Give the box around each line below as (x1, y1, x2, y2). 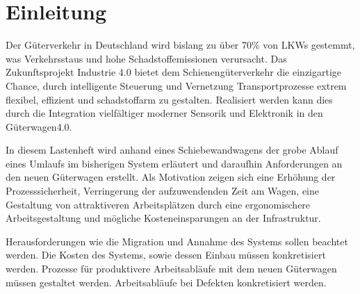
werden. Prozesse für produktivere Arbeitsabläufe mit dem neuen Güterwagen (6, 261, 337, 276)
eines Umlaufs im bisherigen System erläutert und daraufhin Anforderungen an (6, 156, 343, 170)
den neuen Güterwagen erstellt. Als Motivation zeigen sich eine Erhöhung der (6, 170, 336, 184)
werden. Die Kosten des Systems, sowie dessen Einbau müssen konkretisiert (6, 247, 326, 262)
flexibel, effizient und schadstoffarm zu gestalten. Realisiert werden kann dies (6, 92, 333, 106)
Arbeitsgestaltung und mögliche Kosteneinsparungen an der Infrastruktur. (6, 211, 321, 225)
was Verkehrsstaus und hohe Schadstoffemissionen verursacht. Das (6, 51, 287, 65)
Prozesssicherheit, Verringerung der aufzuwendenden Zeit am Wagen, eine (6, 183, 319, 198)
